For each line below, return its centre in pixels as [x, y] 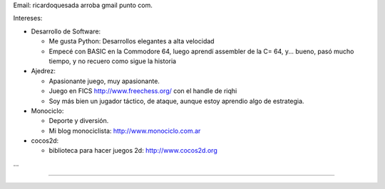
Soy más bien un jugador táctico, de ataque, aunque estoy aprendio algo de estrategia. [176, 101]
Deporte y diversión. [79, 121]
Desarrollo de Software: [66, 31]
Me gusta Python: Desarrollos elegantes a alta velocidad [132, 41]
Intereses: [28, 18]
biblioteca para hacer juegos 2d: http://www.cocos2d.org [133, 151]
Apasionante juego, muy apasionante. [104, 81]
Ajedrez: [43, 71]
